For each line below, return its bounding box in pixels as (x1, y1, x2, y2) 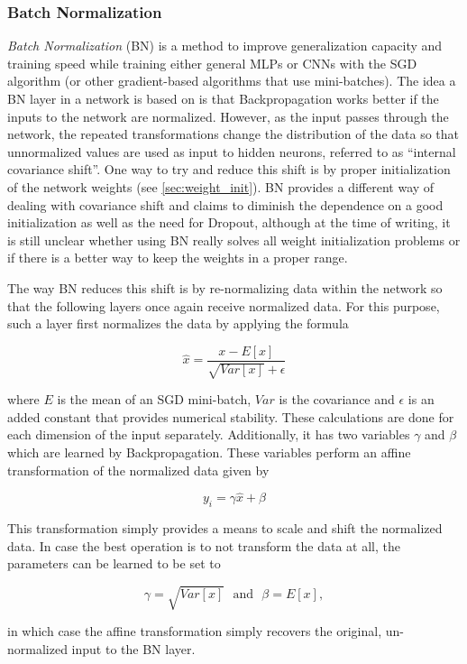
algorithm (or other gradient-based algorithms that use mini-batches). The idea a (7, 71, 456, 90)
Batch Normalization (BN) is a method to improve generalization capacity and (7, 36, 443, 55)
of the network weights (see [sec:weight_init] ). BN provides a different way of (7, 177, 435, 196)
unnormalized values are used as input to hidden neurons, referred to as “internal (7, 142, 456, 161)
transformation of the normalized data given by (7, 460, 270, 479)
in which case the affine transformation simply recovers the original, (7, 622, 382, 641)
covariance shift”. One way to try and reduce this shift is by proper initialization (7, 160, 451, 179)
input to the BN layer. (71, 640, 196, 659)
